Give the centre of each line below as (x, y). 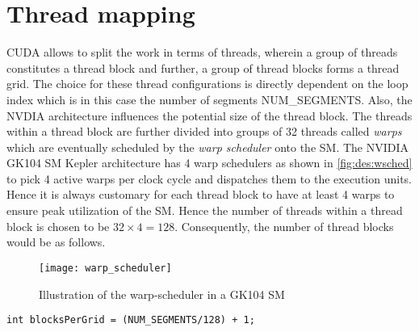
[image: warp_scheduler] (105, 268)
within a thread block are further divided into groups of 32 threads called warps (204, 131)
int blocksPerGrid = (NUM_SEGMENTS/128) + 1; (131, 320)
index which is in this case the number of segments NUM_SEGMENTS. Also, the (209, 99)
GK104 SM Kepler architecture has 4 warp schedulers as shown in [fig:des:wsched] (209, 163)
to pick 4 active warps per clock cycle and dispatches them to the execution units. (209, 178)
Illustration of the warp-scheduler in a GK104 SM (162, 294)
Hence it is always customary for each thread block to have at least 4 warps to (201, 194)
